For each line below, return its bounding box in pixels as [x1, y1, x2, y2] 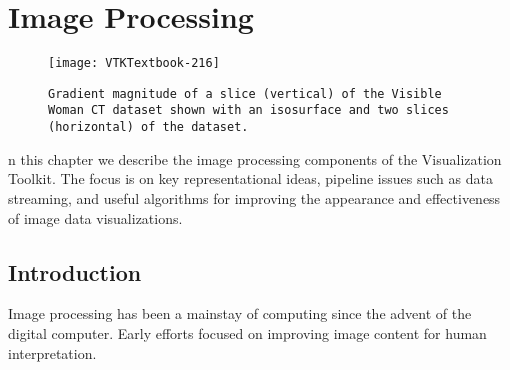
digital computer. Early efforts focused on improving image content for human [8, 322, 487, 343]
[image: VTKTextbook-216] [48, 56, 220, 71]
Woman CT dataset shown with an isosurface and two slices [48, 103, 449, 118]
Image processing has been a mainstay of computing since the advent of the [8, 303, 472, 324]
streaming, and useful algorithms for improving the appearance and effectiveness [8, 187, 501, 208]
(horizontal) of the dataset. [48, 120, 249, 135]
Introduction [8, 256, 142, 287]
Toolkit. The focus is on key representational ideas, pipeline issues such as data [8, 168, 493, 189]
